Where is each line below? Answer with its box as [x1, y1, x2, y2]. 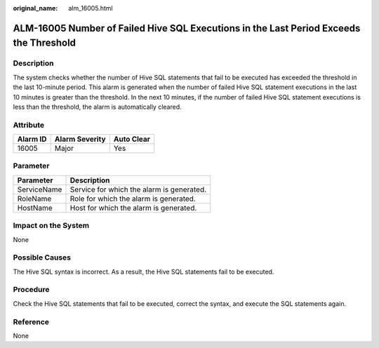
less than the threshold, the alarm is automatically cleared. [13, 102, 182, 111]
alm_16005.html [68, 4, 113, 12]
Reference [13, 316, 49, 326]
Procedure [13, 285, 50, 295]
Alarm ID [17, 134, 47, 144]
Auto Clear [113, 134, 151, 144]
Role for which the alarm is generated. [69, 194, 196, 203]
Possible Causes [13, 253, 72, 262]
